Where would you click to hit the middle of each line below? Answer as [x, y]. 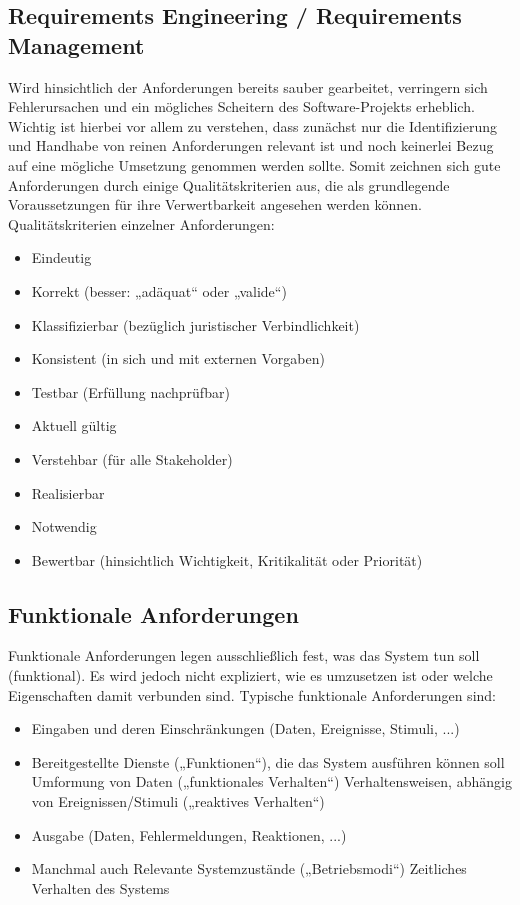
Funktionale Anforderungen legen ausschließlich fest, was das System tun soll [244, 655]
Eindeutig [61, 257]
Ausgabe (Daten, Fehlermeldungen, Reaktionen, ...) [189, 834]
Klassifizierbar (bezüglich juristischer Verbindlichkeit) [195, 324]
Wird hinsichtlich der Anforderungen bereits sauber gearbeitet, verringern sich [248, 86]
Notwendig [64, 526]
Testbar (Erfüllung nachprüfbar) [130, 391]
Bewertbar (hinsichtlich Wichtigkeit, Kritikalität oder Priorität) [227, 559]
